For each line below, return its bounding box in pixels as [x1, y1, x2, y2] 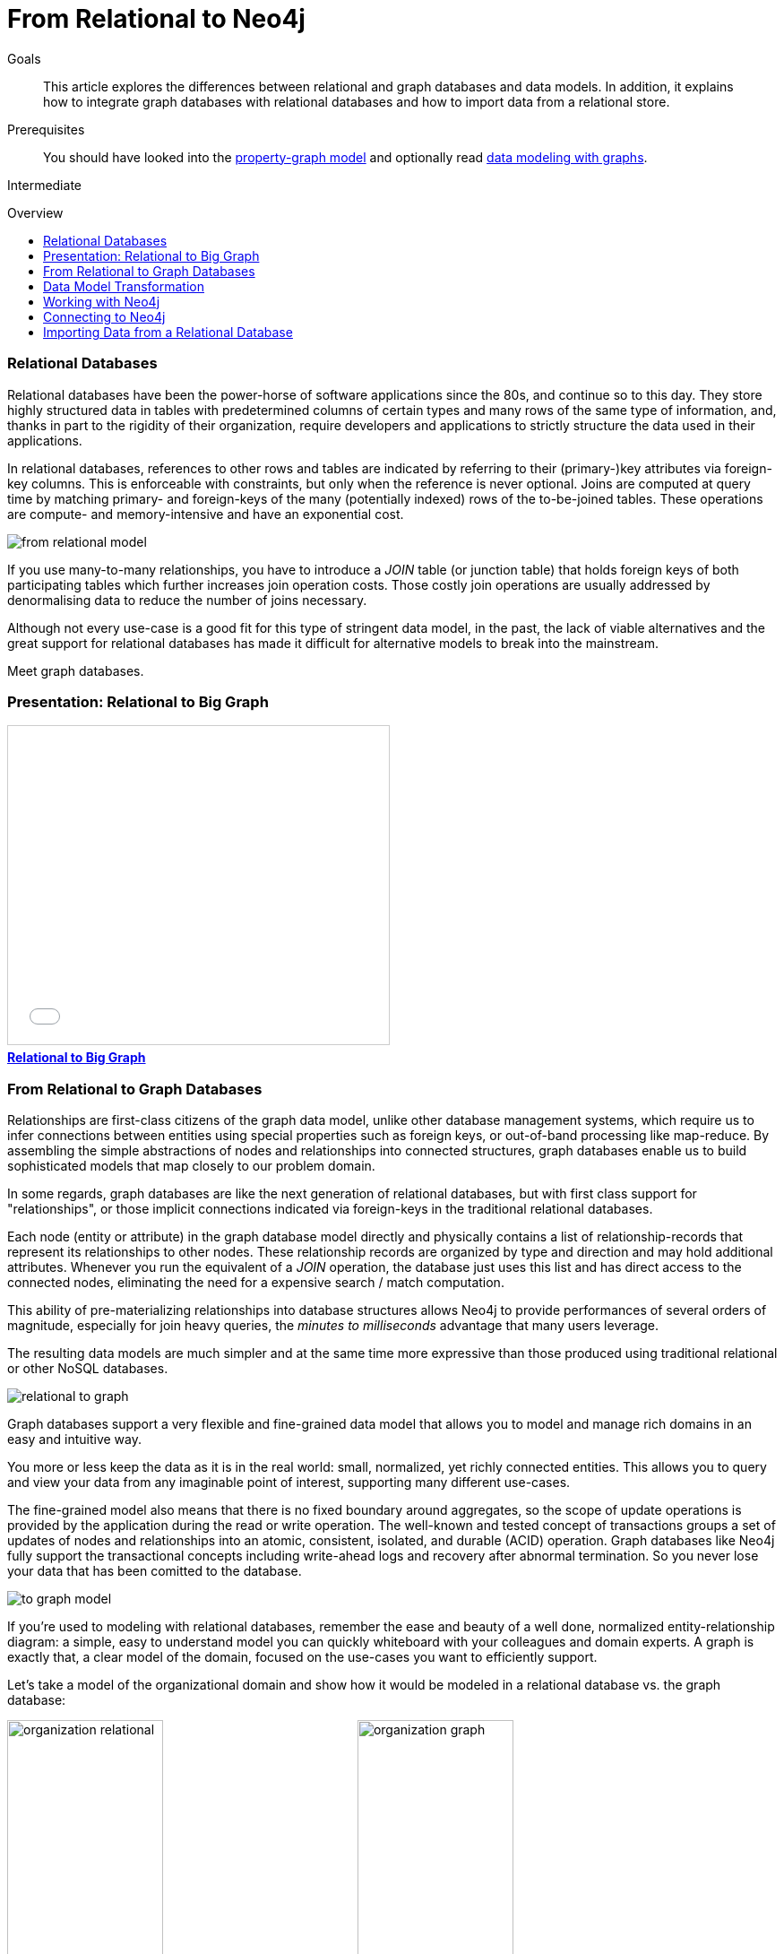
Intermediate [7, 177, 82, 193]
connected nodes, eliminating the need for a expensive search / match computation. [7, 1275, 504, 1290]
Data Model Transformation [43, 278, 204, 294]
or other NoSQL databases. [7, 1361, 168, 1376]
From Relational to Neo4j [7, 4, 306, 34]
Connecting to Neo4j [43, 308, 166, 324]
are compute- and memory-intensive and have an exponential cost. [7, 506, 404, 522]
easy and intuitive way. [7, 1431, 142, 1447]
